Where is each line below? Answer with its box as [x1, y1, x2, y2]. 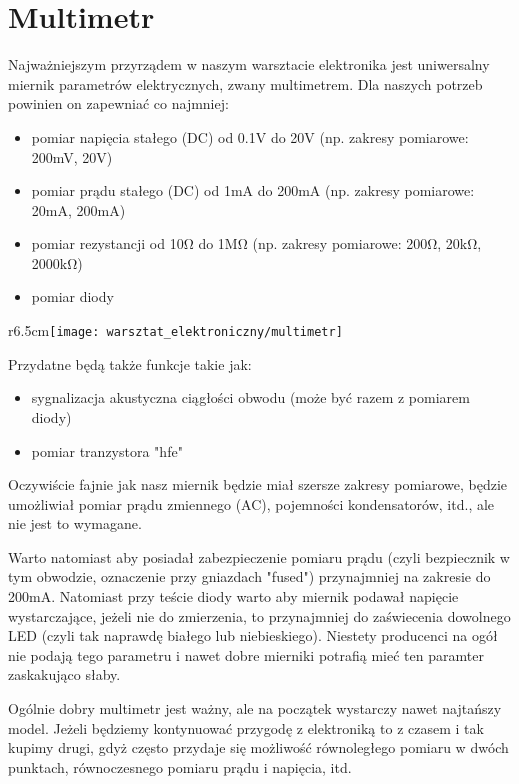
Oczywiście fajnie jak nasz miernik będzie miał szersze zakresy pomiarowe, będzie [8, 474, 508, 495]
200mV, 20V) [31, 146, 113, 167]
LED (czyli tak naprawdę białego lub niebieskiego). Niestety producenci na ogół [8, 625, 498, 646]
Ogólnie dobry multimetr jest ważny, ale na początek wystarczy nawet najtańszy [8, 698, 502, 719]
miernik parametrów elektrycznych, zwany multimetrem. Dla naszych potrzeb [8, 73, 483, 94]
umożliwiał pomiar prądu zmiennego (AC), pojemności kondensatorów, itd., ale [8, 493, 495, 514]
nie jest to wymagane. [8, 513, 142, 534]
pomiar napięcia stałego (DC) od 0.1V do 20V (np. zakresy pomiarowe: [31, 126, 469, 147]
